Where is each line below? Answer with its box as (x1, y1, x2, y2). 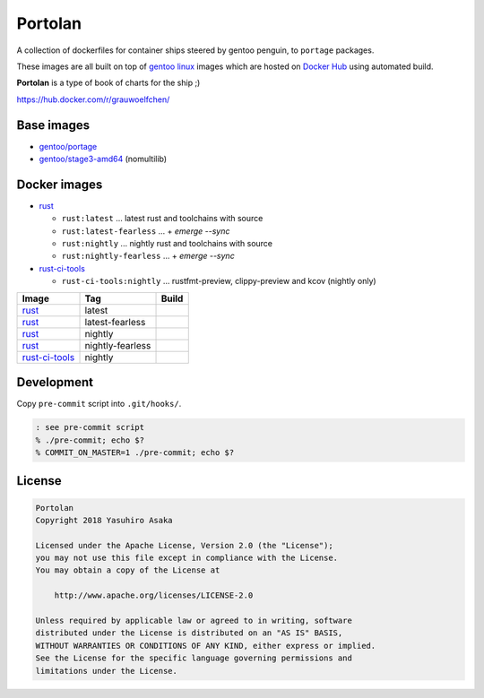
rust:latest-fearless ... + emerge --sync (61, 225, 230, 237)
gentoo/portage (39, 141, 98, 151)
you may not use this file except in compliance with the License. (35, 553, 339, 564)
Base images (16, 117, 90, 133)
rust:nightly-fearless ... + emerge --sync (61, 251, 235, 262)
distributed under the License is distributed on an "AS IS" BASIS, (35, 628, 343, 638)
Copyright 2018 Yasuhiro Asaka (35, 515, 174, 525)
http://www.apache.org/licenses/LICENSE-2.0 (54, 590, 254, 600)
